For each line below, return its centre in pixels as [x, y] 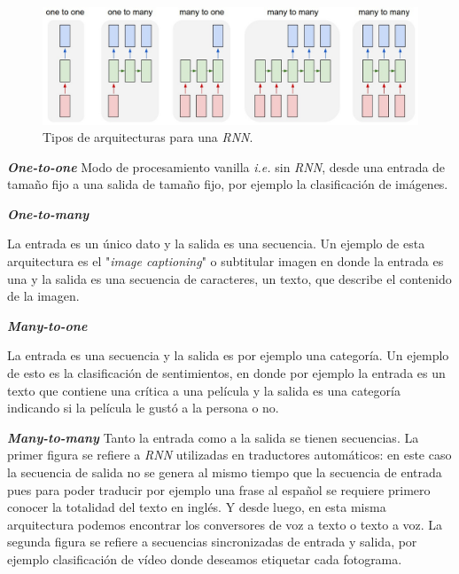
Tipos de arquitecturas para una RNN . [148, 137]
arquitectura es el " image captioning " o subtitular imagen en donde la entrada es [226, 261]
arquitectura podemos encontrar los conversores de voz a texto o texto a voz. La [225, 524]
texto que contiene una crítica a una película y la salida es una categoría [204, 390]
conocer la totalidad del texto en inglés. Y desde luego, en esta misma [197, 507]
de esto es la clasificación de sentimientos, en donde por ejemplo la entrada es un [226, 373]
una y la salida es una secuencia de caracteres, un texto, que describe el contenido [229, 278]
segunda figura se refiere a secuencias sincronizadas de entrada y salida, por [212, 542]
